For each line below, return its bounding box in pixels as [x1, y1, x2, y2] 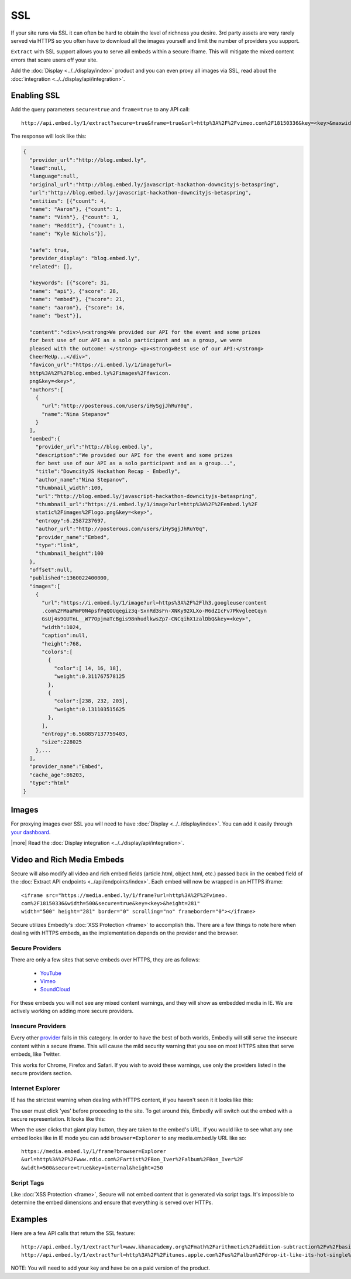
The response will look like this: [11, 132, 87, 140]
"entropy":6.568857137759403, [42, 730, 129, 737]
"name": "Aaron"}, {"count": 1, [29, 206, 122, 212]
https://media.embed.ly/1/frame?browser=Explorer [21, 1148, 167, 1155]
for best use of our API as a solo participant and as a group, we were [29, 337, 243, 344]
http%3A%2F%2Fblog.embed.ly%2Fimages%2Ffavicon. [29, 370, 172, 376]
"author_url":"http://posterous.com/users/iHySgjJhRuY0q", [35, 526, 209, 533]
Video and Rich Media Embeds [11, 854, 125, 864]
